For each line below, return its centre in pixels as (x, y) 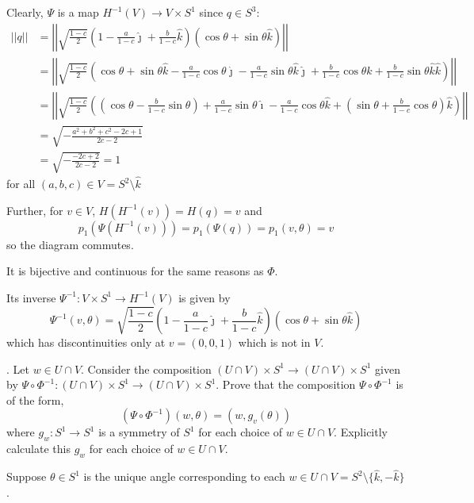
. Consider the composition (146, 369)
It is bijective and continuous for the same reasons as (135, 271)
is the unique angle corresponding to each (184, 476)
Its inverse (31, 297)
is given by (205, 297)
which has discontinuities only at (86, 342)
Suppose (27, 476)
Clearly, (25, 12)
